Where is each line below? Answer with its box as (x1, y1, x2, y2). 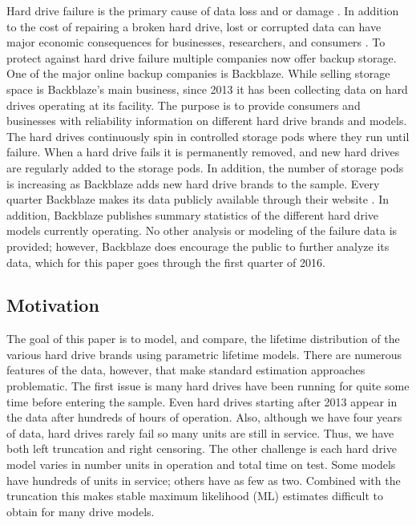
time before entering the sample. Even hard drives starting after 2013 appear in (6, 393, 398, 410)
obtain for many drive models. (6, 503, 155, 519)
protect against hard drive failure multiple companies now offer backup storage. (6, 49, 397, 66)
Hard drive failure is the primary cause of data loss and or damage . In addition (6, 2, 399, 18)
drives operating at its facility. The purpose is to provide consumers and (6, 96, 361, 113)
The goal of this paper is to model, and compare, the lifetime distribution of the (6, 330, 400, 347)
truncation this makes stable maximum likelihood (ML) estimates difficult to (6, 487, 383, 504)
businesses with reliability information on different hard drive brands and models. (6, 112, 407, 129)
